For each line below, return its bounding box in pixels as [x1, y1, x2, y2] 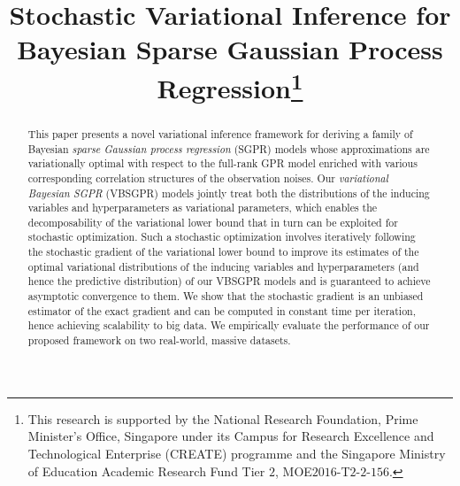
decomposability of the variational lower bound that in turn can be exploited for [27, 214, 398, 229]
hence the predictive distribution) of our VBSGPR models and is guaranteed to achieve [27, 274, 431, 289]
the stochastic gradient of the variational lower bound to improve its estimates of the [27, 244, 419, 259]
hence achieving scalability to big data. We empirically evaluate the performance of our [27, 318, 430, 333]
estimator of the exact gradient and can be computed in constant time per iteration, [27, 303, 417, 318]
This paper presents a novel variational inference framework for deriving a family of [27, 126, 413, 141]
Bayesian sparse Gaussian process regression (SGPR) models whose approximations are [27, 141, 430, 156]
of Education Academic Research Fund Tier [27, 461, 265, 480]
